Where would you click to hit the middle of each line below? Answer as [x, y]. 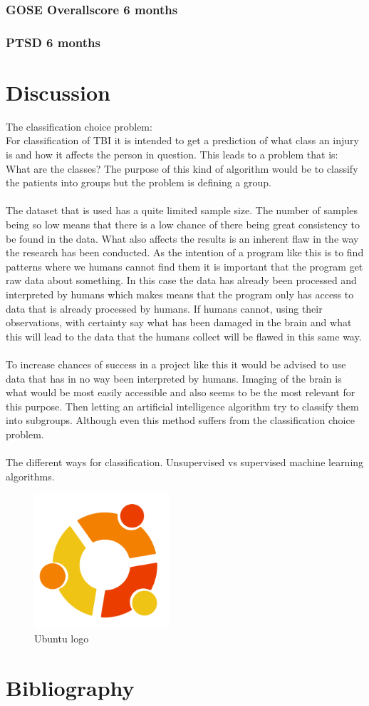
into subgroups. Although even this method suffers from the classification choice [180, 420]
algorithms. [30, 476]
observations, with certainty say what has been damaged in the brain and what [179, 322]
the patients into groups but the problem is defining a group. [139, 182]
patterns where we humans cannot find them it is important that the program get [184, 266]
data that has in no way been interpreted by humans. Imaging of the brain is [174, 378]
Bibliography [70, 687]
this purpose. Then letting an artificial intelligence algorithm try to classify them [182, 406]
